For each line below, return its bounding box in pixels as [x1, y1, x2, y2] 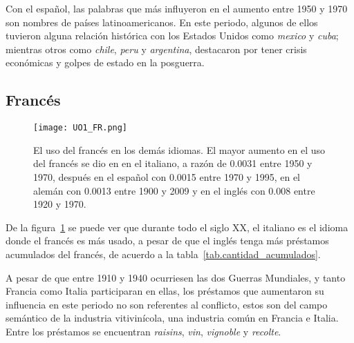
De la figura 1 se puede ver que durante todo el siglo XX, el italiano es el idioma [6, 219, 348, 234]
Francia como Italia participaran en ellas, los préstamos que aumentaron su [6, 284, 324, 298]
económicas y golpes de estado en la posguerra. [6, 55, 205, 70]
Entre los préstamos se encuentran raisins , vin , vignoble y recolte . [6, 324, 281, 338]
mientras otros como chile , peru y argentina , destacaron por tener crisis [6, 41, 307, 56]
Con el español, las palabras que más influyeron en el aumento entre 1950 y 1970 [6, 1, 348, 15]
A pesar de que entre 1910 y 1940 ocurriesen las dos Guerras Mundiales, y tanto [6, 270, 346, 284]
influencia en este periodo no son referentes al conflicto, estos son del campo [6, 297, 328, 311]
